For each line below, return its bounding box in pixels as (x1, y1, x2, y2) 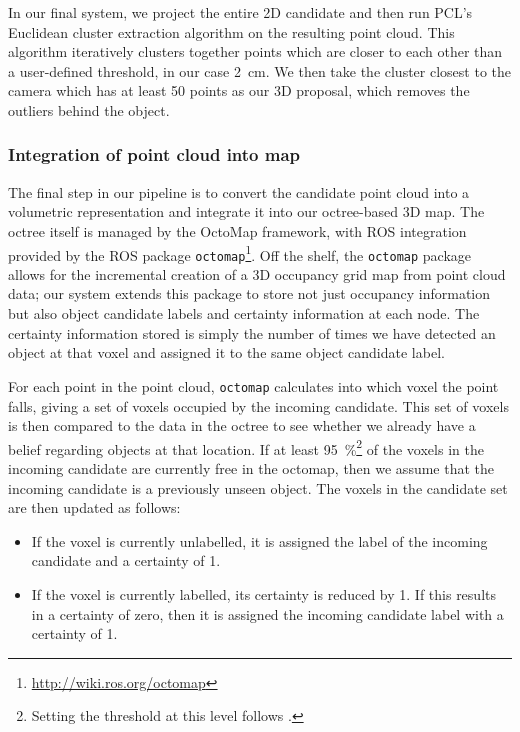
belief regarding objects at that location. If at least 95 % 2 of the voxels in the (8, 435, 484, 459)
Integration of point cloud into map (8, 142, 301, 167)
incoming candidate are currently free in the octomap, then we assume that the (8, 457, 495, 478)
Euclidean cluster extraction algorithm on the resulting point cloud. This (8, 21, 455, 42)
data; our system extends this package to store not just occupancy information (8, 283, 491, 304)
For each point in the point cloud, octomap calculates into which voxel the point (8, 375, 499, 396)
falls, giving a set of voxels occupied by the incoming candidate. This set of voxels (8, 395, 509, 416)
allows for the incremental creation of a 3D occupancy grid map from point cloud (8, 263, 506, 284)
